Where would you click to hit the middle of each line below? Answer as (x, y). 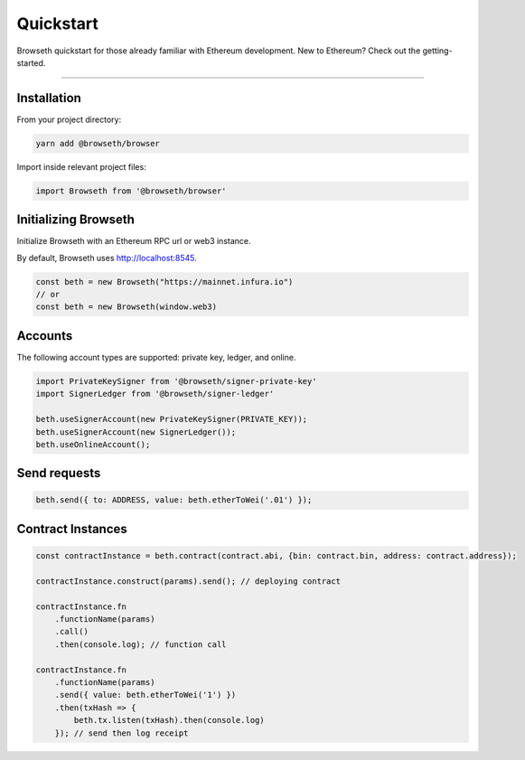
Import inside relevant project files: (81, 166)
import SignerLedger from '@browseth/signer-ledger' (155, 394)
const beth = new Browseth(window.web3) (126, 307)
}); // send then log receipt (122, 733)
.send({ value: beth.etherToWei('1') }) (145, 695)
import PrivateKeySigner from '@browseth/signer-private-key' (176, 381)
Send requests (59, 473)
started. (31, 62)
